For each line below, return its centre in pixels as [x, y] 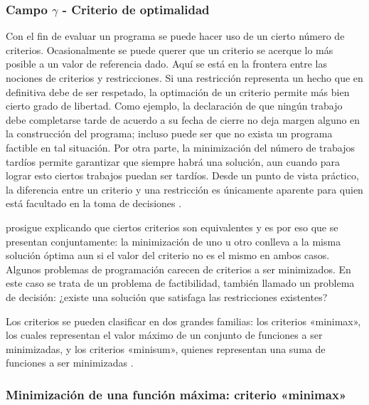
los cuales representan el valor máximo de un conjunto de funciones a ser [164, 335]
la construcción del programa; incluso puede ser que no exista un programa [169, 133]
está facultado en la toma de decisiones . [94, 203]
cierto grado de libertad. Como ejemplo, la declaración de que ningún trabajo [174, 106]
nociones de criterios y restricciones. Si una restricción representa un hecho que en [184, 78]
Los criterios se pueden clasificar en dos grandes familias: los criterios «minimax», [183, 321]
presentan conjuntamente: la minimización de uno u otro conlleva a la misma [173, 241]
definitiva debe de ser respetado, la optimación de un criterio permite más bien [178, 91]
